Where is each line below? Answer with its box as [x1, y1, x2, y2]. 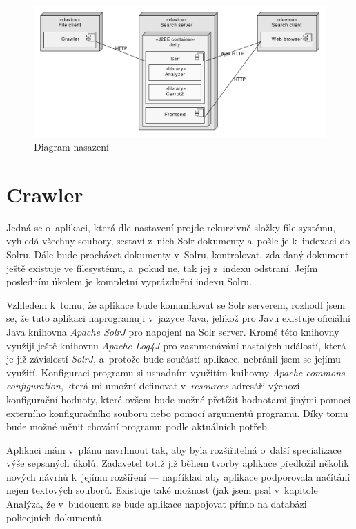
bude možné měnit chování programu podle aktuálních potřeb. [6, 419, 270, 434]
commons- [306, 365, 348, 379]
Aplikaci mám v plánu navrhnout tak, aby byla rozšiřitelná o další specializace [6, 442, 342, 456]
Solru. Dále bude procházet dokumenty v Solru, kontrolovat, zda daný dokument [6, 247, 349, 261]
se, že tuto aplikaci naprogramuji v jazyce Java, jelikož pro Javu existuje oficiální [6, 311, 350, 325]
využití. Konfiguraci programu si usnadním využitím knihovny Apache [6, 365, 303, 379]
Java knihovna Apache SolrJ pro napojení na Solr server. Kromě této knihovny [6, 324, 339, 338]
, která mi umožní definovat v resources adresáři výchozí [60, 378, 300, 393]
